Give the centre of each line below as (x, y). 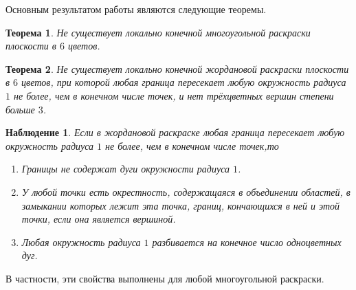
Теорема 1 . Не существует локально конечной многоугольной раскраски (158, 32)
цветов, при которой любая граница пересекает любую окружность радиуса (184, 82)
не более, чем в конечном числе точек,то (192, 145)
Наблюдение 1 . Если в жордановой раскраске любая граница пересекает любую (175, 132)
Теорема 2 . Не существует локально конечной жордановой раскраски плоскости (177, 68)
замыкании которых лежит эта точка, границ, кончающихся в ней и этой (181, 205)
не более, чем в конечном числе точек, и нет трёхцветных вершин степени (174, 95)
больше (20, 109)
